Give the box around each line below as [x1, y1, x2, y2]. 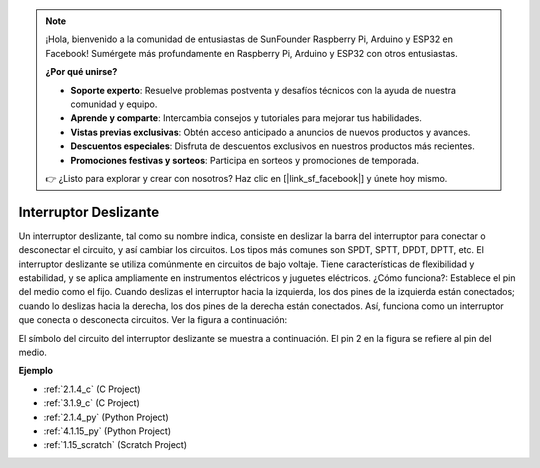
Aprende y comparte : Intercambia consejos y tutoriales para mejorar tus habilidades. [70, 112, 422, 124]
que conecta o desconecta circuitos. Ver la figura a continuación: [18, 314, 288, 326]
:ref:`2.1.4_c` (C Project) [43, 383, 141, 395]
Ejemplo [18, 365, 54, 377]
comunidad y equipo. [70, 98, 158, 110]
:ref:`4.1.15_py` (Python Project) [43, 425, 172, 437]
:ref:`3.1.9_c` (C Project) [43, 397, 140, 409]
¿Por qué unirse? [45, 66, 118, 78]
